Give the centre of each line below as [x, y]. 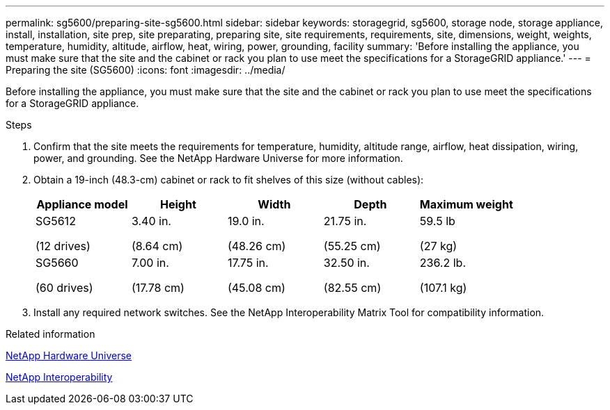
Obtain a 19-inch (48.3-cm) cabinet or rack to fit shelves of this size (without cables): [229, 180]
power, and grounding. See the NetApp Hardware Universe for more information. [218, 158]
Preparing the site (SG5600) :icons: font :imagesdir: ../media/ [146, 70]
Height [178, 204]
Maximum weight [466, 204]
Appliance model [82, 204]
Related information [50, 334]
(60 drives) [64, 288]
